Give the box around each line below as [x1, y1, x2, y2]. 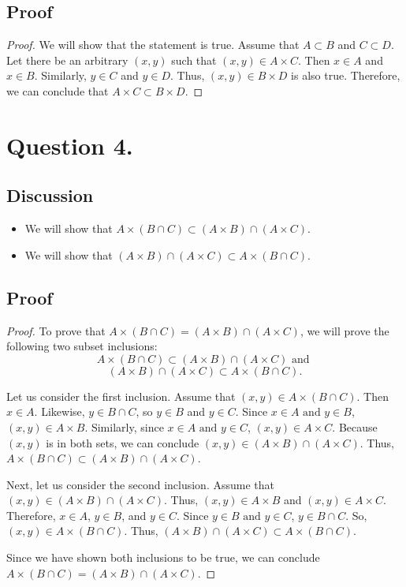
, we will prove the [300, 322, 389, 338]
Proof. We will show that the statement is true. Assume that [6, 36, 300, 53]
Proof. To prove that [6, 322, 106, 338]
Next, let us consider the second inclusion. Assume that [6, 476, 274, 492]
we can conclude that [6, 82, 109, 99]
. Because [332, 418, 378, 435]
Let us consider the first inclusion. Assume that [6, 387, 236, 404]
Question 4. [6, 129, 133, 161]
